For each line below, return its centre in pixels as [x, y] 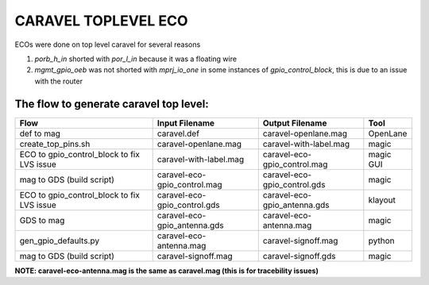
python [381, 241]
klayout [382, 200]
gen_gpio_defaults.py [59, 241]
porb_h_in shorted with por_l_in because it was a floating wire [136, 59]
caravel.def [178, 133]
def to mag [40, 133]
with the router [59, 81]
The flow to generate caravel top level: [112, 104]
